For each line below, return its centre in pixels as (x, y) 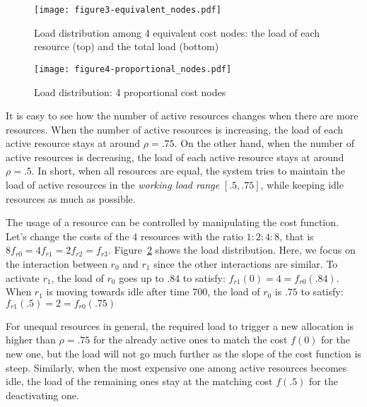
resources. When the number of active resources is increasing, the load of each (175, 129)
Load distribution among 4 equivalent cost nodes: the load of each (177, 32)
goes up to (141, 277)
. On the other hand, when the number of (264, 143)
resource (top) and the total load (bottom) (127, 46)
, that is (297, 236)
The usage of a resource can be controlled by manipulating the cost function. (172, 222)
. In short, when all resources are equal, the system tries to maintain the (188, 171)
